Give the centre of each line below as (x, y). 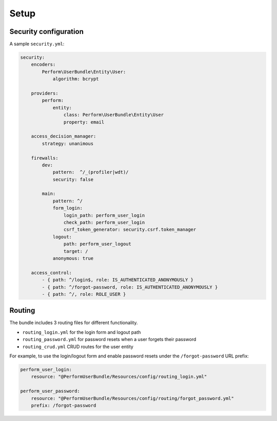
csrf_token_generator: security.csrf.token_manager (130, 230)
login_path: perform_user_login (104, 215)
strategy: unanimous (68, 143)
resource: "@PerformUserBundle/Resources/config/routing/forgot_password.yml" (133, 398)
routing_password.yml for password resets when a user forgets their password (109, 339)
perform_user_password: (50, 391)
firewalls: (45, 158)
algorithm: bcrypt (76, 79)
